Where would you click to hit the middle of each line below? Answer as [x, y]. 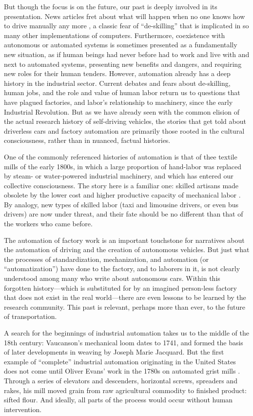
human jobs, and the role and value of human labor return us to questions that [122, 92]
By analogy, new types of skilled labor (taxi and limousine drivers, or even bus [121, 204]
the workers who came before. [48, 224]
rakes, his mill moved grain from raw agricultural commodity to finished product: [125, 390]
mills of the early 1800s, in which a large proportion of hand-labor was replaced [123, 166]
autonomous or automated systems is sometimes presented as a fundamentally [121, 45]
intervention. [23, 409]
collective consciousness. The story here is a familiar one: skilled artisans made [121, 185]
